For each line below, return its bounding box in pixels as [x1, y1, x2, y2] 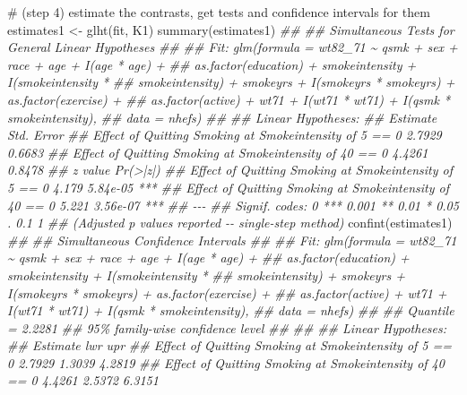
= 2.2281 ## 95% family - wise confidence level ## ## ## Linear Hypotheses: [7, 318, 447, 337]
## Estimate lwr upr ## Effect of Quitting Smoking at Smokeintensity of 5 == [7, 336, 453, 355]
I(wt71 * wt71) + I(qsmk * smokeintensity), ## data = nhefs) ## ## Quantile [7, 301, 454, 320]
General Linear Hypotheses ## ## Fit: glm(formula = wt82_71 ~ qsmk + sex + [7, 38, 458, 56]
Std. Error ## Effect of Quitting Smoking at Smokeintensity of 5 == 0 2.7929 [7, 125, 442, 144]
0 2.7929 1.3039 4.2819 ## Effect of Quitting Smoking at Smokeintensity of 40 [7, 353, 445, 372]
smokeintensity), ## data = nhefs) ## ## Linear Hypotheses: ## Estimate [7, 107, 437, 126]
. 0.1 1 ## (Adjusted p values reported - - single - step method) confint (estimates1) [7, 213, 453, 232]
